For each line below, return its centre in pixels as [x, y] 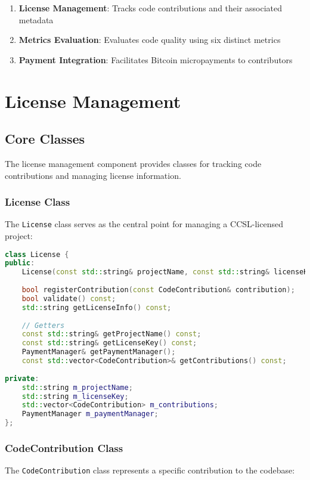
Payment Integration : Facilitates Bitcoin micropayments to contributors [156, 59]
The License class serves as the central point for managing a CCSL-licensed [144, 224]
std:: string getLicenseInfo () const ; [97, 307]
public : [20, 263]
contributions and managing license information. [93, 175]
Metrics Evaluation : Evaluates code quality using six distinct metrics [150, 40]
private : [22, 378]
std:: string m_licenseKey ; [75, 396]
